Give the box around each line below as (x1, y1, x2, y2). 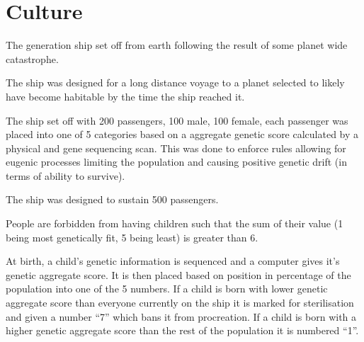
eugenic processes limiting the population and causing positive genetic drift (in (6, 154, 347, 169)
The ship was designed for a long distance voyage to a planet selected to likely (6, 75, 345, 90)
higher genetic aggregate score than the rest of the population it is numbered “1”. (6, 323, 359, 338)
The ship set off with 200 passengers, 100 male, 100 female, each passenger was (6, 113, 348, 127)
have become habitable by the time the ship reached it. (6, 89, 245, 103)
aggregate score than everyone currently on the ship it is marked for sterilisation (6, 295, 354, 310)
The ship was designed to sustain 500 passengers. (6, 192, 219, 207)
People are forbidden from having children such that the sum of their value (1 (6, 216, 343, 231)
